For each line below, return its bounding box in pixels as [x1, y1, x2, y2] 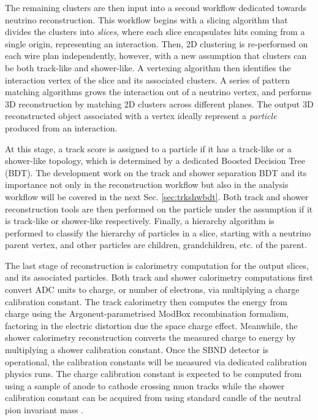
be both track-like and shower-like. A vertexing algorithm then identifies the [5, 61, 291, 74]
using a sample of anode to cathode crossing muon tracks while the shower [5, 379, 285, 392]
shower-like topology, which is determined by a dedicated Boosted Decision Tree [5, 154, 305, 167]
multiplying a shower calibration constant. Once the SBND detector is [5, 343, 269, 356]
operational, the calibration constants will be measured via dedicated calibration [5, 355, 307, 368]
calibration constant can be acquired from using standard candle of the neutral [5, 391, 301, 404]
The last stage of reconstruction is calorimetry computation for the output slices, [5, 259, 309, 271]
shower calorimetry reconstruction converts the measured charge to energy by [5, 331, 296, 344]
